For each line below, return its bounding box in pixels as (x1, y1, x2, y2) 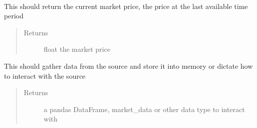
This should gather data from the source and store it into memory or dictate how (4, 60, 253, 71)
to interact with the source (4, 70, 86, 81)
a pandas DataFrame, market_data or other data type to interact (43, 104, 245, 114)
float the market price (43, 44, 110, 54)
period (4, 10, 23, 21)
